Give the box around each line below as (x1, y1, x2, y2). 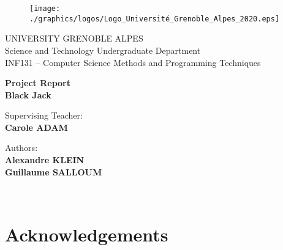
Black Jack (5, 88, 51, 101)
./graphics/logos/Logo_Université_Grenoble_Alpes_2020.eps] (29, 14, 280, 23)
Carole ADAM (5, 120, 68, 133)
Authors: (5, 141, 38, 154)
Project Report (5, 76, 71, 89)
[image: (29, 4, 61, 13)
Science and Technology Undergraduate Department (5, 43, 201, 56)
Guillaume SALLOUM (5, 165, 102, 178)
